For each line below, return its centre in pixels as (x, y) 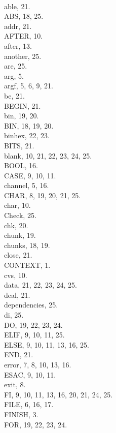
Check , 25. (20, 215)
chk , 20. (16, 225)
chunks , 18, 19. (27, 245)
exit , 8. (15, 384)
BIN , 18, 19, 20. (29, 125)
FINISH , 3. (21, 414)
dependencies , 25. (31, 305)
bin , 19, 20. (22, 116)
